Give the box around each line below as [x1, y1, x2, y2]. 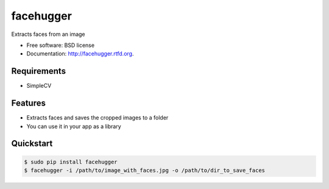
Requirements [11, 66, 66, 76]
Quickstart [11, 138, 53, 149]
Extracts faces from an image [11, 30, 85, 38]
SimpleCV [26, 82, 52, 90]
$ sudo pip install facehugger [24, 159, 118, 165]
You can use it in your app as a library [26, 123, 121, 130]
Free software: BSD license [26, 41, 94, 49]
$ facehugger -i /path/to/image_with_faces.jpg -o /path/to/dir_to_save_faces [24, 166, 265, 174]
